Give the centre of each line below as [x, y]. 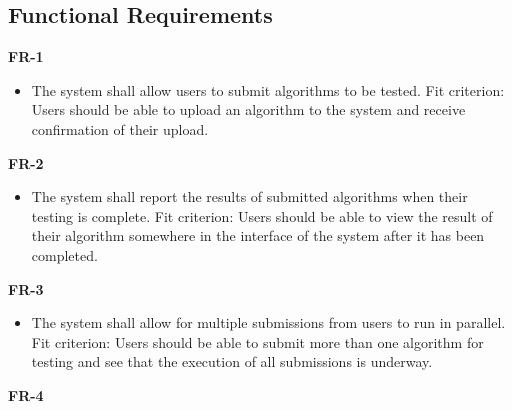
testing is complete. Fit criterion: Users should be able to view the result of [262, 215]
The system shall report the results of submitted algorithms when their [249, 196]
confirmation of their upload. [120, 128]
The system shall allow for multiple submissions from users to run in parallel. [268, 322]
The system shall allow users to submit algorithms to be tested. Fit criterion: [268, 89]
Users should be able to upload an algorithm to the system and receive [248, 109]
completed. [64, 254]
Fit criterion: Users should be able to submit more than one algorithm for [257, 341]
